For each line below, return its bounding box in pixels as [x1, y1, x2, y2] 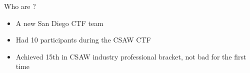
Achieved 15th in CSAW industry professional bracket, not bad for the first [15, 51, 246, 61]
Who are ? [4, 1, 36, 11]
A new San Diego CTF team [15, 17, 103, 28]
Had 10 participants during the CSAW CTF [15, 34, 151, 45]
